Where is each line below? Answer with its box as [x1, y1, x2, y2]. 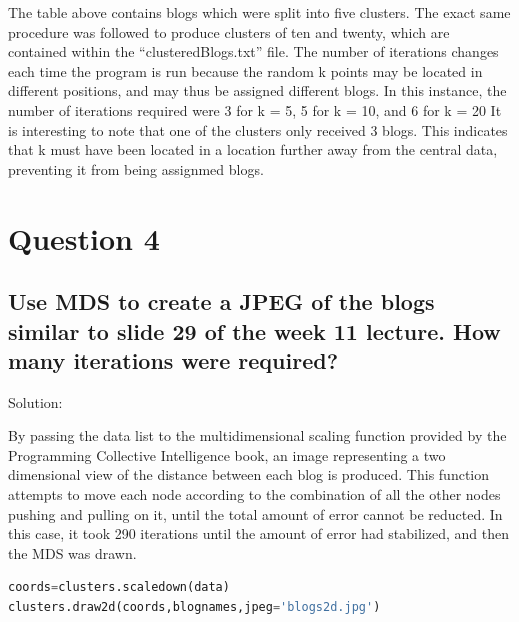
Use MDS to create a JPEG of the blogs [8, 286, 435, 317]
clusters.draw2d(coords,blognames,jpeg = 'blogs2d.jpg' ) [8, 600, 381, 615]
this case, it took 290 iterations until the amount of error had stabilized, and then [8, 523, 509, 544]
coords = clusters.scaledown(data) [8, 580, 230, 595]
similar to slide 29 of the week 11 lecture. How [8, 315, 501, 346]
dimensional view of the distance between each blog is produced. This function [8, 464, 490, 485]
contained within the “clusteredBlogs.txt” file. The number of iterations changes [8, 41, 499, 62]
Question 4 [8, 217, 160, 258]
